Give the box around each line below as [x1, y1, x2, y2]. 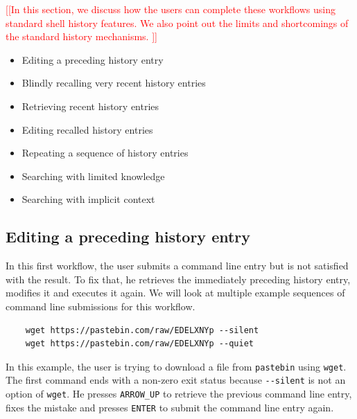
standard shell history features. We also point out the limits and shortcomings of [6, 15, 349, 30]
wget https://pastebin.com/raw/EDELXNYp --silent [25, 325, 259, 335]
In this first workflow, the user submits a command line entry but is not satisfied [6, 258, 349, 273]
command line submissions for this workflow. [6, 298, 195, 313]
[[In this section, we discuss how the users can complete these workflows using [6, 2, 336, 16]
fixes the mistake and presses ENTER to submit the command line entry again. [6, 400, 334, 414]
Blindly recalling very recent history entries [21, 75, 206, 90]
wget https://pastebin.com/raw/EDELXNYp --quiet [25, 339, 254, 349]
